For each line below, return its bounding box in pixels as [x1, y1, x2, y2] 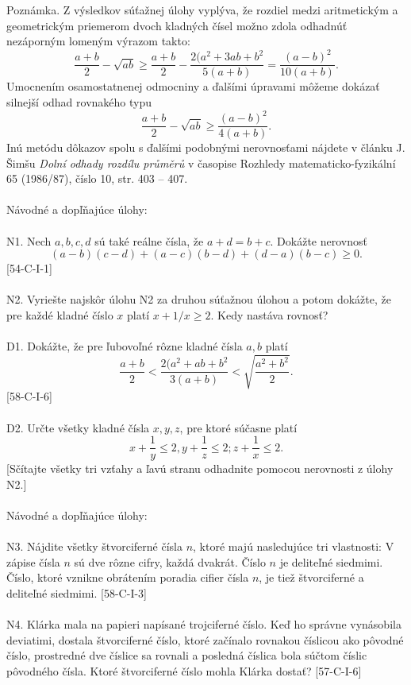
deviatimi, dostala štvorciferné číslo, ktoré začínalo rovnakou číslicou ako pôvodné [6, 631, 404, 648]
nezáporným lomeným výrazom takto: [6, 33, 190, 49]
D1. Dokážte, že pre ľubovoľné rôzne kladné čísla [6, 338, 243, 354]
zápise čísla [6, 553, 60, 570]
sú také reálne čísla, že [94, 232, 204, 249]
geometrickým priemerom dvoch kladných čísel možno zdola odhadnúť [6, 17, 348, 33]
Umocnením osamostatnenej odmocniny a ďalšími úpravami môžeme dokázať [6, 78, 380, 95]
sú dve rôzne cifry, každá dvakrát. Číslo [74, 553, 266, 570]
